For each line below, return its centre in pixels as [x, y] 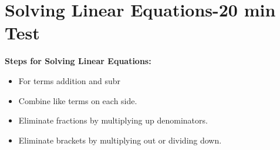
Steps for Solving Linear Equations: [78, 61]
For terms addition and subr [69, 80]
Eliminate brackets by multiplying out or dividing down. [120, 140]
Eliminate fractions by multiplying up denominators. [113, 120]
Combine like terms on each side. [78, 100]
